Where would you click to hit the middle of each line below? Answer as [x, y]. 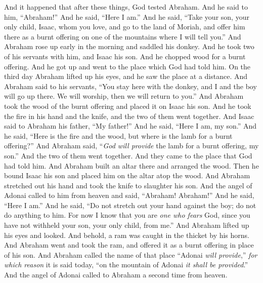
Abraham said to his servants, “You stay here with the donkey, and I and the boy [130, 86]
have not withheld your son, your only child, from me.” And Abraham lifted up [127, 225]
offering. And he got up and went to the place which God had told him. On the [127, 66]
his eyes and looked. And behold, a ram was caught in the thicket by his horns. [127, 235]
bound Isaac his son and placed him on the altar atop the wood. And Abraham [127, 175]
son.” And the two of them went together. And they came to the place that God [128, 155]
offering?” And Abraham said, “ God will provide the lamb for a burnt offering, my [131, 146]
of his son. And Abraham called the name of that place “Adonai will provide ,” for [131, 254]
